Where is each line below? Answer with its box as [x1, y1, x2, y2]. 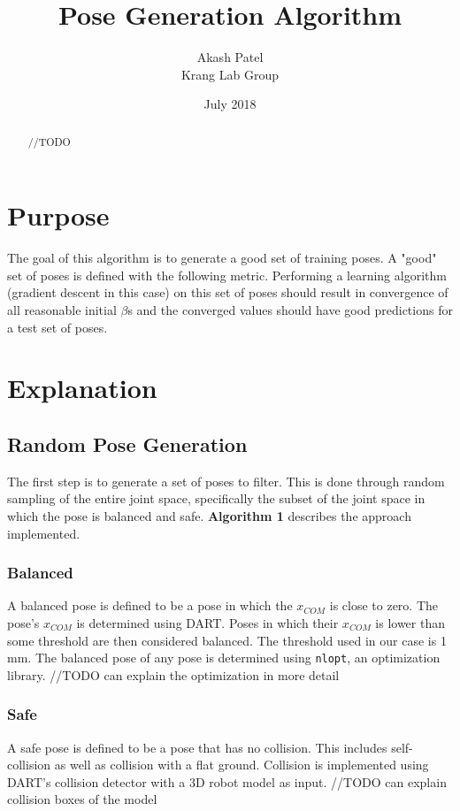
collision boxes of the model [7, 790, 157, 808]
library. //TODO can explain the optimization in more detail [7, 665, 340, 684]
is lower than [375, 614, 445, 632]
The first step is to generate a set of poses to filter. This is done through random [7, 471, 445, 490]
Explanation [7, 370, 157, 406]
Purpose [7, 197, 110, 233]
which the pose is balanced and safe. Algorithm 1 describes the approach [7, 507, 411, 525]
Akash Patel [196, 48, 264, 66]
